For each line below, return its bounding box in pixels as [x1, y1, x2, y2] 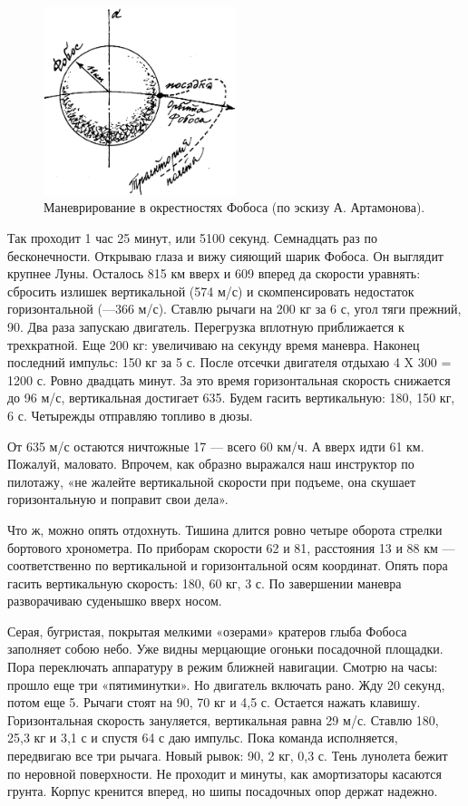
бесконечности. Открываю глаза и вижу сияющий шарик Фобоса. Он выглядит [7, 246, 444, 265]
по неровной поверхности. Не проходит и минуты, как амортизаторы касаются [7, 763, 443, 782]
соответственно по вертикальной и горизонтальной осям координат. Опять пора [7, 556, 448, 575]
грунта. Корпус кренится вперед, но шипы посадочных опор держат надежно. [7, 782, 438, 801]
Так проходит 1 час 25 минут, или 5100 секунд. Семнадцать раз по [7, 228, 377, 247]
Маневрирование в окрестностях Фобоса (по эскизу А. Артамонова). [44, 198, 425, 217]
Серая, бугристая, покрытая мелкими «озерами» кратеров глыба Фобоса [7, 621, 407, 640]
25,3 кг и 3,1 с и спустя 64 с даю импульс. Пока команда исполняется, [7, 728, 398, 747]
